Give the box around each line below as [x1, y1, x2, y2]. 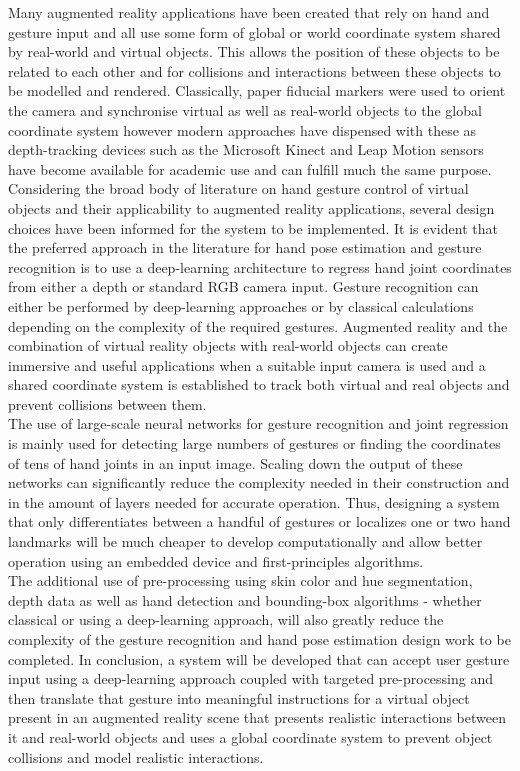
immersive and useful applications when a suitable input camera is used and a [8, 354, 486, 375]
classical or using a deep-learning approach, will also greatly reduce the [8, 609, 444, 630]
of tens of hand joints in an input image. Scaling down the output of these [8, 452, 463, 473]
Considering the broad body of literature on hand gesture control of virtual [8, 178, 469, 199]
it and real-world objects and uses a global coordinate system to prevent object [8, 726, 493, 747]
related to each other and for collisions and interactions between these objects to [8, 60, 501, 81]
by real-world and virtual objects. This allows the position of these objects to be [8, 41, 500, 62]
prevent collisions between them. [8, 393, 207, 414]
